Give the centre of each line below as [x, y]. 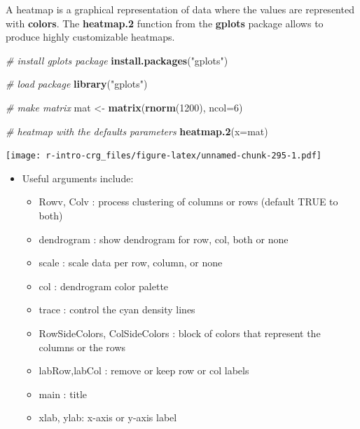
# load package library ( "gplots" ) [77, 84]
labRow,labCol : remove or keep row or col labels [144, 370]
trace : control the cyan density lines [117, 309]
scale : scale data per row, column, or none [131, 263]
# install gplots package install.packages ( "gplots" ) [117, 60]
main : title [63, 394]
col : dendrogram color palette [104, 286]
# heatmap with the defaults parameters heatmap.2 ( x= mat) [137, 131]
